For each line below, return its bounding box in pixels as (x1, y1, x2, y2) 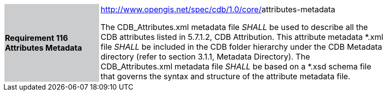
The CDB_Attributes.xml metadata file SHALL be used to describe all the (101, 22, 368, 32)
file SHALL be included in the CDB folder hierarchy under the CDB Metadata (101, 42, 382, 52)
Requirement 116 (5, 33, 68, 43)
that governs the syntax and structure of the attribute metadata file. (101, 71, 351, 81)
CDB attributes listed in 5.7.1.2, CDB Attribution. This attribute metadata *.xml (101, 32, 384, 42)
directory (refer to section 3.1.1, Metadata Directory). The (101, 52, 310, 62)
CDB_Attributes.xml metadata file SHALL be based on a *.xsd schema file (101, 62, 372, 71)
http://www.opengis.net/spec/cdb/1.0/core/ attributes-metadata (101, 4, 336, 14)
